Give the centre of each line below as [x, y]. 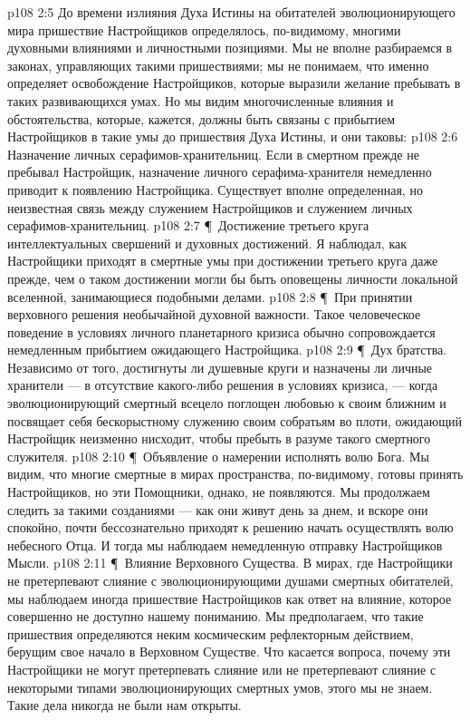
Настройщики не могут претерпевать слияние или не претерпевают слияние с [222, 669]
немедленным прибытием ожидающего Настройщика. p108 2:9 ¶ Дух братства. [227, 350]
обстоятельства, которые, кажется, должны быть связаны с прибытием [201, 118]
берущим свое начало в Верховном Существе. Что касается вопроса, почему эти [229, 652]
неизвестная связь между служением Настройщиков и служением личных [210, 207]
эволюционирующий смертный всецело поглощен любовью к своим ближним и [227, 403]
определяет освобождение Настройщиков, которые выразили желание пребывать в [234, 83]
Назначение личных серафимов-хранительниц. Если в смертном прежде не [213, 154]
